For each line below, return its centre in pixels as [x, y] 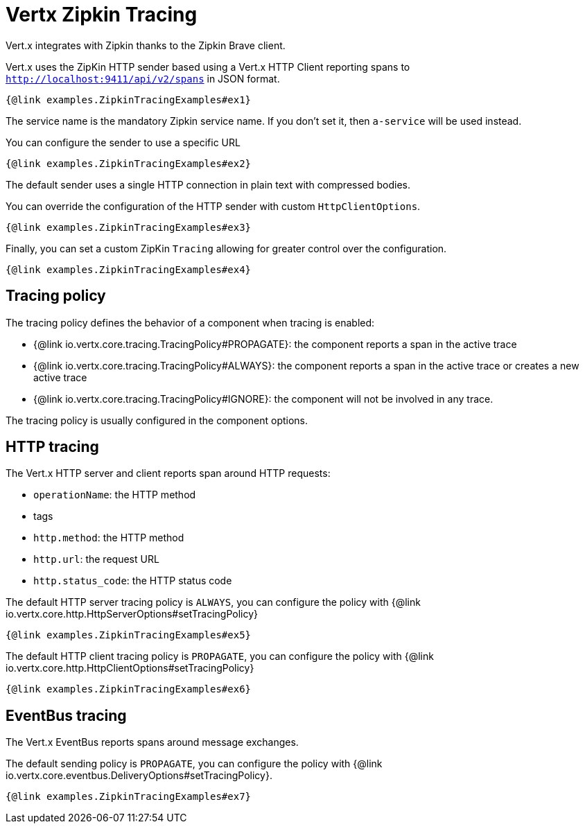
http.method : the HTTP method [109, 538]
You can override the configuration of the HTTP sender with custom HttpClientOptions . [213, 206]
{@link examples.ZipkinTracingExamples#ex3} [129, 227]
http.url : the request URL [96, 559]
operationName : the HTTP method [115, 495]
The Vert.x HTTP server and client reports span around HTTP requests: [168, 473]
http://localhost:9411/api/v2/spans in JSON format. [143, 78]
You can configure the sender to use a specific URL [123, 142]
